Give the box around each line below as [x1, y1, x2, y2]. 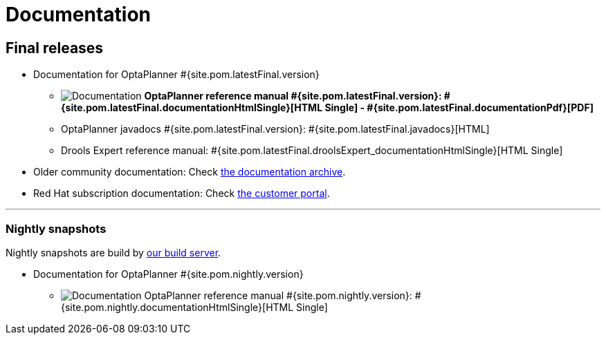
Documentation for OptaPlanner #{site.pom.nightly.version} [33, 267, 304, 280]
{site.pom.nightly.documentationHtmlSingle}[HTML [61, 301, 294, 313]
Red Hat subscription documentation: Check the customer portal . [33, 187, 330, 200]
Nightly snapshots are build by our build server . [6, 246, 221, 258]
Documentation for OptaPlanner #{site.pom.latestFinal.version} [33, 68, 320, 81]
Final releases [6, 39, 104, 57]
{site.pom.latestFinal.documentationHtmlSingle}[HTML [61, 102, 323, 114]
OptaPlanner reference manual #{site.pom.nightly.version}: [144, 289, 412, 301]
